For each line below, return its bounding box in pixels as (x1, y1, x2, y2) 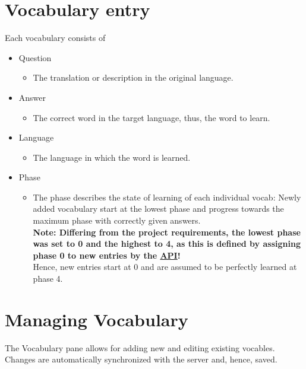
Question (18, 51, 52, 63)
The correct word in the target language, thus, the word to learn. (33, 111, 270, 123)
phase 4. (33, 272, 63, 285)
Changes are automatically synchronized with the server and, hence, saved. (5, 353, 277, 365)
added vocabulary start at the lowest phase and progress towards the (33, 202, 284, 215)
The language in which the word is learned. (33, 151, 191, 163)
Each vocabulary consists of (5, 31, 106, 44)
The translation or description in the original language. (33, 71, 234, 84)
